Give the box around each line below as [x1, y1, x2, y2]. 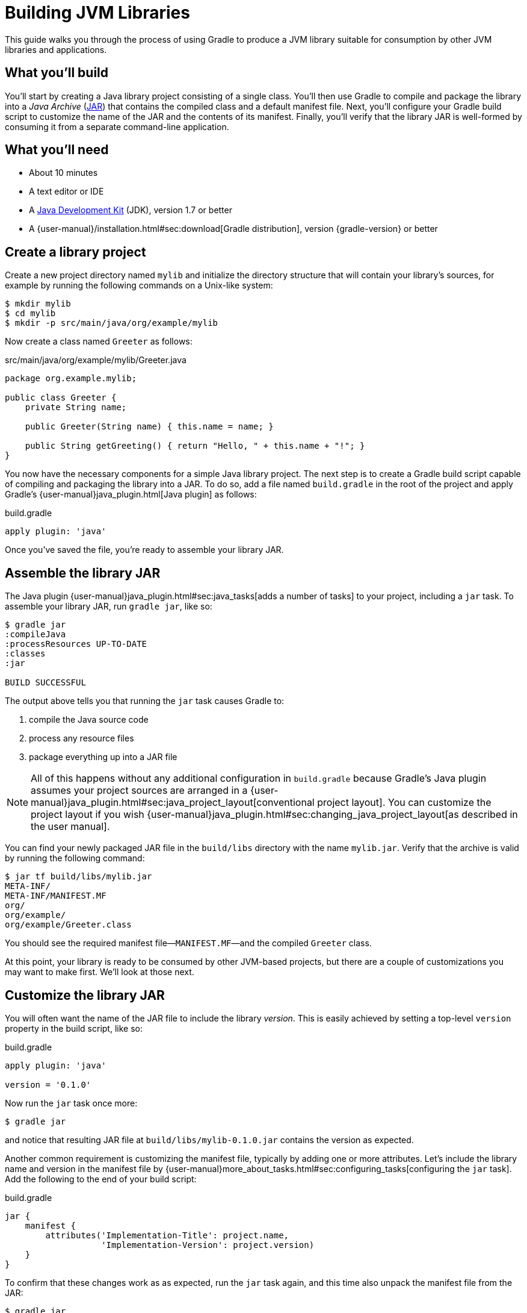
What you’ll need [5, 142, 109, 158]
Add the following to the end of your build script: [5, 1173, 197, 1184]
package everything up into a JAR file [29, 752, 177, 763]
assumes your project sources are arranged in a [31, 784, 248, 797]
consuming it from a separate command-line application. [5, 121, 229, 132]
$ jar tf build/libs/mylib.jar [5, 872, 152, 882]
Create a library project [5, 244, 146, 260]
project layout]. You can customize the [317, 796, 492, 809]
